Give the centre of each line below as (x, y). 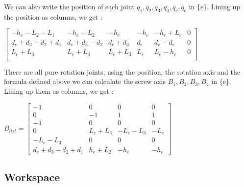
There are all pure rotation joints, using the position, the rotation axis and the (122, 71)
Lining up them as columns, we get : (59, 91)
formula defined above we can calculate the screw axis (85, 81)
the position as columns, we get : (53, 16)
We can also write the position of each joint (69, 6)
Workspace (32, 176)
